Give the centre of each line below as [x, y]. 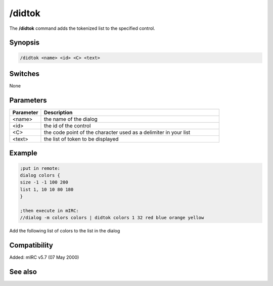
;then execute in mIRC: [50, 210]
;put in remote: [40, 168]
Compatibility [31, 245]
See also [23, 272]
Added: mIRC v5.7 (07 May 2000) [44, 257]
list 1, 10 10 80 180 [47, 189]
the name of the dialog [71, 119]
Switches [25, 74]
